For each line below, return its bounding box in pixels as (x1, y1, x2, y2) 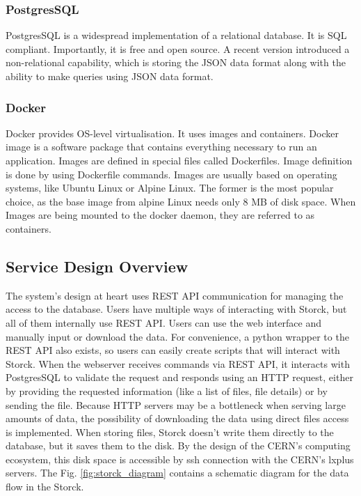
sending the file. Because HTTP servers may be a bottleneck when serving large (6, 397, 346, 412)
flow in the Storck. (6, 479, 84, 494)
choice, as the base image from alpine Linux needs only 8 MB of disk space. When (6, 194, 356, 208)
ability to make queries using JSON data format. (6, 69, 214, 83)
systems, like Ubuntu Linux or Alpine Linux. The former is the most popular (6, 180, 334, 195)
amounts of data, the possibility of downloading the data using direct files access (6, 411, 349, 426)
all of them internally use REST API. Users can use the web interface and (6, 315, 322, 330)
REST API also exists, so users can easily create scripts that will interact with (6, 343, 340, 357)
